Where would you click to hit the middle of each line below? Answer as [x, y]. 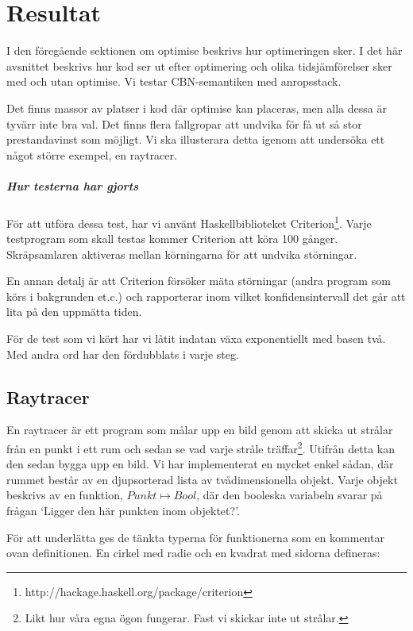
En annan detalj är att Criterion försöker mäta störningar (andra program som [199, 281]
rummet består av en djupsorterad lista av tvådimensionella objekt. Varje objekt [202, 479]
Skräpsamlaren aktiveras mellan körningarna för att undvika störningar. [182, 254]
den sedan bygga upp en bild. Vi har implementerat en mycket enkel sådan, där [200, 464]
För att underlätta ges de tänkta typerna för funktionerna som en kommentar [195, 537]
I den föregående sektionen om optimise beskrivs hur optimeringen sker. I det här [205, 50]
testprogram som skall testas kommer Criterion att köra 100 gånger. [172, 239]
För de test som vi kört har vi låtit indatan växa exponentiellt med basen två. [196, 339]
